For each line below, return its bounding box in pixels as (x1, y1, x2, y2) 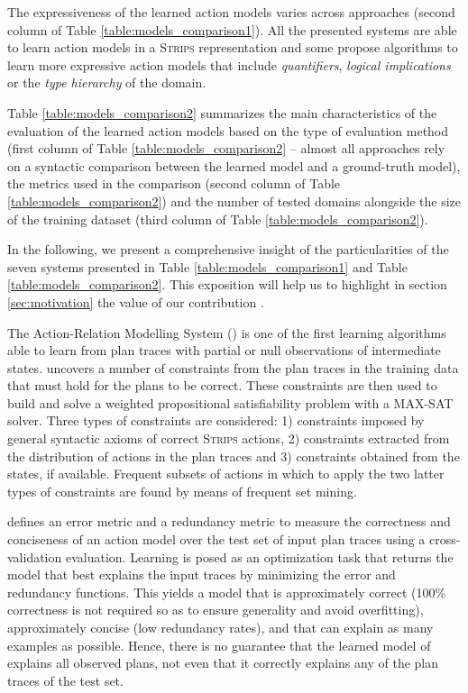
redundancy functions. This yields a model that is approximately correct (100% (7, 582, 446, 601)
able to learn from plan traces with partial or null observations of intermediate (7, 341, 441, 360)
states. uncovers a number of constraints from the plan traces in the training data (7, 358, 459, 377)
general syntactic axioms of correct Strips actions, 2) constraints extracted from (7, 429, 450, 448)
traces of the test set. (7, 670, 124, 689)
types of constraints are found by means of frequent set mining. (7, 481, 357, 500)
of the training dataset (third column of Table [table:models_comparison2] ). (7, 209, 428, 228)
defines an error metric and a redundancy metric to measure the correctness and (7, 512, 451, 531)
